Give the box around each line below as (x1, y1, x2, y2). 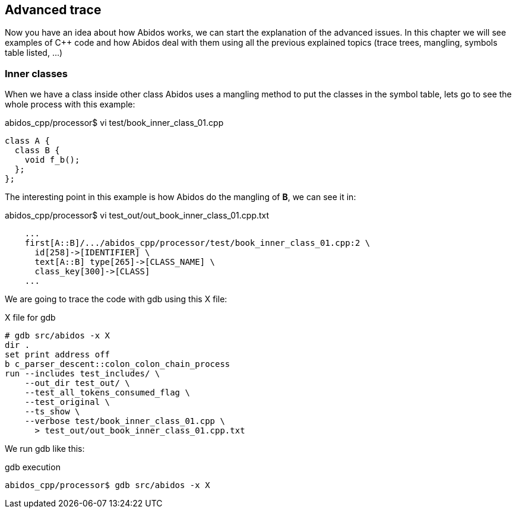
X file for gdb (5, 312, 56, 323)
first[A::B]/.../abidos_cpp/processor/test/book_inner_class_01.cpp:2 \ (24, 238, 371, 248)
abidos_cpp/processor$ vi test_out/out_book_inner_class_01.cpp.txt (5, 210, 270, 221)
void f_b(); (24, 155, 80, 165)
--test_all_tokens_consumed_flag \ (24, 388, 190, 398)
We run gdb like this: (5, 444, 85, 454)
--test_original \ (24, 397, 110, 407)
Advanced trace (5, 2, 102, 17)
